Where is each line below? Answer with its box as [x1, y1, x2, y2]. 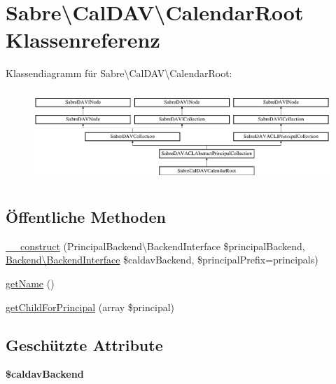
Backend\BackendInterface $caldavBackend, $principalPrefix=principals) [6, 252, 318, 267]
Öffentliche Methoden [6, 206, 166, 227]
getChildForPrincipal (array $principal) [6, 299, 175, 314]
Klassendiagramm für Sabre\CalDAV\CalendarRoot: [6, 66, 232, 81]
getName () [6, 276, 55, 290]
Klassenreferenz [6, 25, 160, 54]
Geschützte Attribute [6, 334, 163, 355]
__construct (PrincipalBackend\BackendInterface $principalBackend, [6, 238, 305, 253]
